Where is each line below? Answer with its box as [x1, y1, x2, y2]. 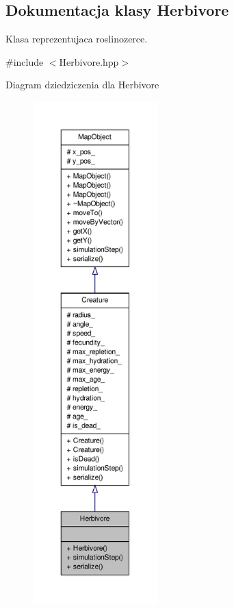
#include [5, 54, 44, 69]
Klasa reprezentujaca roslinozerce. [5, 32, 148, 46]
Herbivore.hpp [59, 54, 119, 69]
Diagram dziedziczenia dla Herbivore [5, 77, 159, 92]
